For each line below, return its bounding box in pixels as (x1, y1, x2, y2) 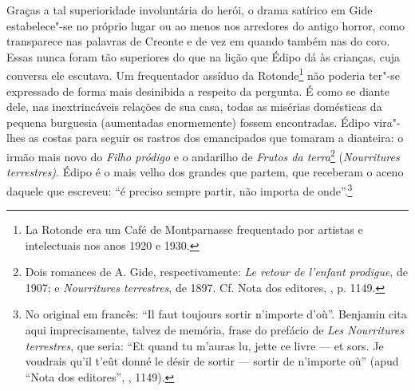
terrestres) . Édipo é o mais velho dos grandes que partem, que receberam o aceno (6, 164, 404, 180)
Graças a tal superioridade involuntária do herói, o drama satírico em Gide (6, 2, 373, 18)
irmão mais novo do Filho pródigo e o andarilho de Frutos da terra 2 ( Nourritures (6, 146, 400, 164)
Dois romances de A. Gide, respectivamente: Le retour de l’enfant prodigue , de (25, 263, 408, 280)
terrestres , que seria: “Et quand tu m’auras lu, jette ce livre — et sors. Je (25, 337, 384, 353)
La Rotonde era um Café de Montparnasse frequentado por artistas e (25, 221, 363, 238)
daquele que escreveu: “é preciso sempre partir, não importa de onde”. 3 (6, 180, 353, 199)
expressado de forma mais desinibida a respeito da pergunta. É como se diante (6, 82, 389, 99)
